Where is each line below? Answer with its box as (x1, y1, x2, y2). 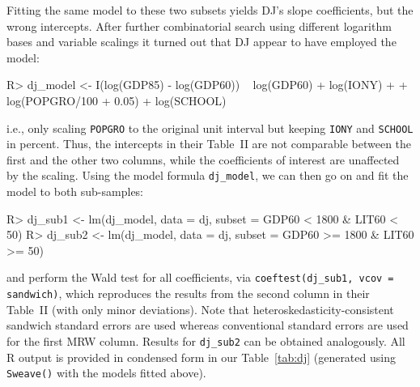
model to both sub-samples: (6, 183, 144, 200)
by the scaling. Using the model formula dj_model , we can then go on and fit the (6, 167, 409, 184)
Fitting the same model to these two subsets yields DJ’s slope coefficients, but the (6, 2, 414, 18)
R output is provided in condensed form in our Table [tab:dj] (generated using (6, 348, 396, 365)
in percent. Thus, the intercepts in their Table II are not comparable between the (6, 135, 412, 152)
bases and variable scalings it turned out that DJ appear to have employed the (6, 33, 397, 50)
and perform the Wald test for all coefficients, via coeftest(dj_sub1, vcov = (6, 269, 394, 286)
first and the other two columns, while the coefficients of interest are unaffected (6, 151, 400, 168)
